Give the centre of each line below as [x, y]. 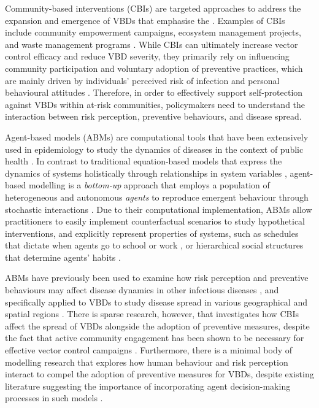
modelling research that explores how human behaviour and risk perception [147, 362]
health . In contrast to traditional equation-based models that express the [144, 161]
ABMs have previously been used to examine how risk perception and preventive [157, 278]
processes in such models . [54, 398]
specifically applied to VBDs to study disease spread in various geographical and [156, 302]
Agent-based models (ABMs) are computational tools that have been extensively [157, 137]
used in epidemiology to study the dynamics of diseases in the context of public [154, 149]
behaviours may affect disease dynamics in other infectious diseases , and [142, 290]
